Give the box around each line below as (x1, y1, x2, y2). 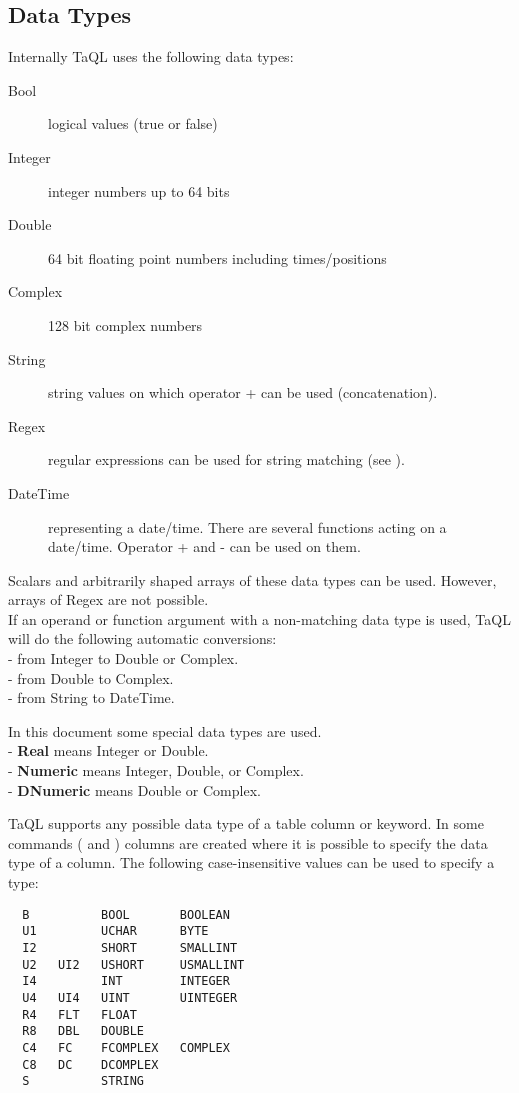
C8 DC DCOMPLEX (22, 1057, 159, 1072)
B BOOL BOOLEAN (22, 907, 230, 922)
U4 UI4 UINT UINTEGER (22, 990, 238, 1005)
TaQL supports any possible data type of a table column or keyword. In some (8, 813, 484, 834)
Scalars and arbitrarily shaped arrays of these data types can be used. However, (8, 569, 497, 590)
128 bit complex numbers (48, 314, 203, 335)
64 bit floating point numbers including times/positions (48, 247, 387, 268)
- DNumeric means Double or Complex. (8, 779, 261, 800)
